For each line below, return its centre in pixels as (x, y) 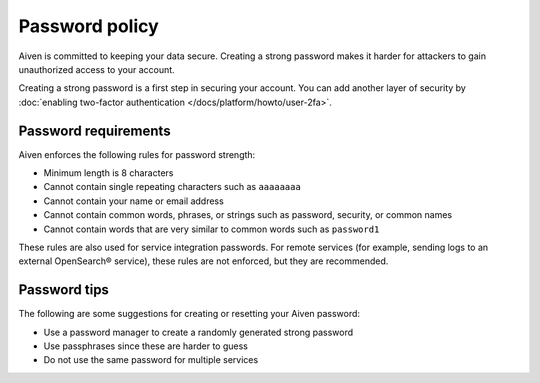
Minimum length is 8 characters (108, 173)
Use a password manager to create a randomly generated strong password (198, 332)
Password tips (64, 290)
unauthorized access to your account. (96, 69)
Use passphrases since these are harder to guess (146, 346)
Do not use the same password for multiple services (151, 360)
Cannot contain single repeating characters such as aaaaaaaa (172, 187)
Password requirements (94, 130)
